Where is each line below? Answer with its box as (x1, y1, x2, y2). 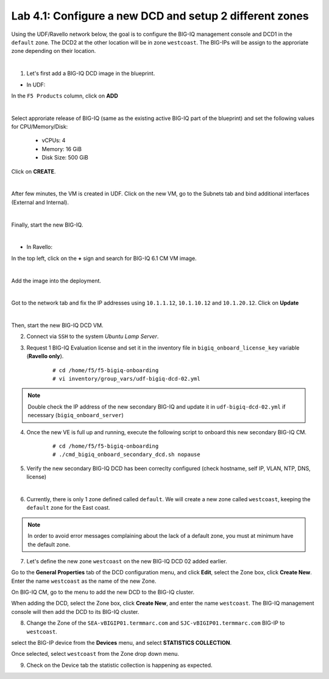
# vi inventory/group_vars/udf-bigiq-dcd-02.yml (52, 375, 200, 382)
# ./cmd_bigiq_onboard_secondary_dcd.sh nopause (52, 451, 200, 458)
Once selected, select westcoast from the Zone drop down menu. (11, 650, 179, 658)
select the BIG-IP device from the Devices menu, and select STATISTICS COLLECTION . (11, 639, 232, 647)
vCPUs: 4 (41, 137, 66, 144)
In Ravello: (26, 244, 53, 251)
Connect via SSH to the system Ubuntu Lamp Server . (26, 332, 159, 340)
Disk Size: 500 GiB (41, 154, 88, 161)
